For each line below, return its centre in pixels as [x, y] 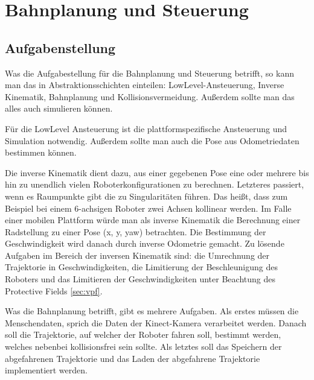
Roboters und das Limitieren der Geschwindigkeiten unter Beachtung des [140, 279]
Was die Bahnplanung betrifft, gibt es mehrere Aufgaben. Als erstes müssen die [152, 311]
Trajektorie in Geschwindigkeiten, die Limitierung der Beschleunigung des [142, 267]
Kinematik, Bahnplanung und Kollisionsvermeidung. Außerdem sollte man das [150, 96]
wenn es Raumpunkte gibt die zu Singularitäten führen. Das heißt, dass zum [146, 196]
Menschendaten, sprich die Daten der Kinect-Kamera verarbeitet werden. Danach [156, 322]
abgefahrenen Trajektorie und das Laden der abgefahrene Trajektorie [133, 358]
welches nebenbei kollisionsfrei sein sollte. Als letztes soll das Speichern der [143, 347]
